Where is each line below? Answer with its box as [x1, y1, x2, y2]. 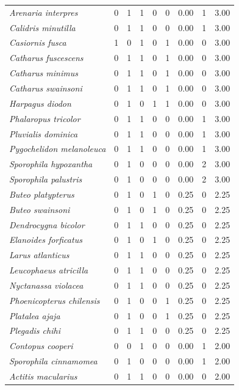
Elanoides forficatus [9, 233, 82, 246]
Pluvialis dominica [9, 127, 78, 140]
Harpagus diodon [9, 96, 71, 109]
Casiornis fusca [9, 36, 66, 49]
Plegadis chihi [9, 324, 60, 337]
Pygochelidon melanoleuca [9, 142, 106, 155]
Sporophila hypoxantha [9, 157, 93, 170]
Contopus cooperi [9, 339, 73, 352]
